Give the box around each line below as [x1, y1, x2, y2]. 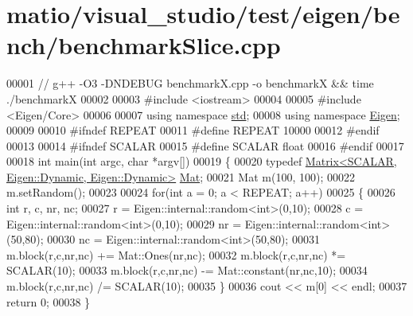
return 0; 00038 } [6, 293, 91, 310]
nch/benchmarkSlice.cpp [6, 29, 281, 61]
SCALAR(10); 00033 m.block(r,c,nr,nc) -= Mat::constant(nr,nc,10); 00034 [6, 262, 368, 279]
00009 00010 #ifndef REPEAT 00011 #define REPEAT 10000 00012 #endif [6, 122, 380, 138]
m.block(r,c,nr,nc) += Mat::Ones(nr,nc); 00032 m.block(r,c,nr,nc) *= [6, 246, 346, 263]
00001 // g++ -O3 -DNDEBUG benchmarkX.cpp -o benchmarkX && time [6, 75, 374, 92]
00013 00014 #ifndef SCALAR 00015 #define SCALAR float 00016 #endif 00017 [6, 137, 404, 154]
